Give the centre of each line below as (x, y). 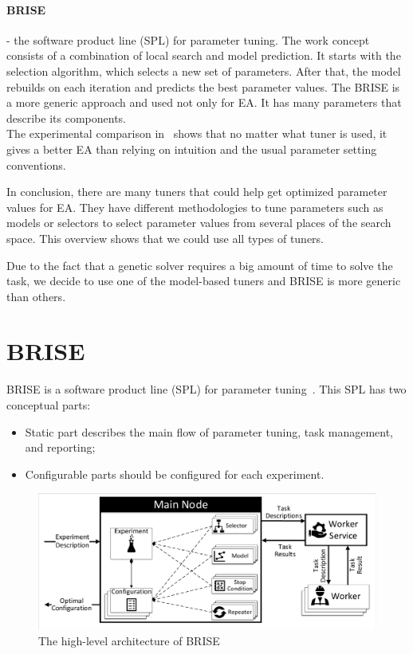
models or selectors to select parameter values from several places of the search (199, 223)
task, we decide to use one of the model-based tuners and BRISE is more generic (204, 281)
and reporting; (60, 447)
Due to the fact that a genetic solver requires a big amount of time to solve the (200, 265)
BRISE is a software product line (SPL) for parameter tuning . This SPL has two (206, 389)
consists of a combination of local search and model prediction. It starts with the (204, 55)
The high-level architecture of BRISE (129, 640)
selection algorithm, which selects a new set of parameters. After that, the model (204, 70)
